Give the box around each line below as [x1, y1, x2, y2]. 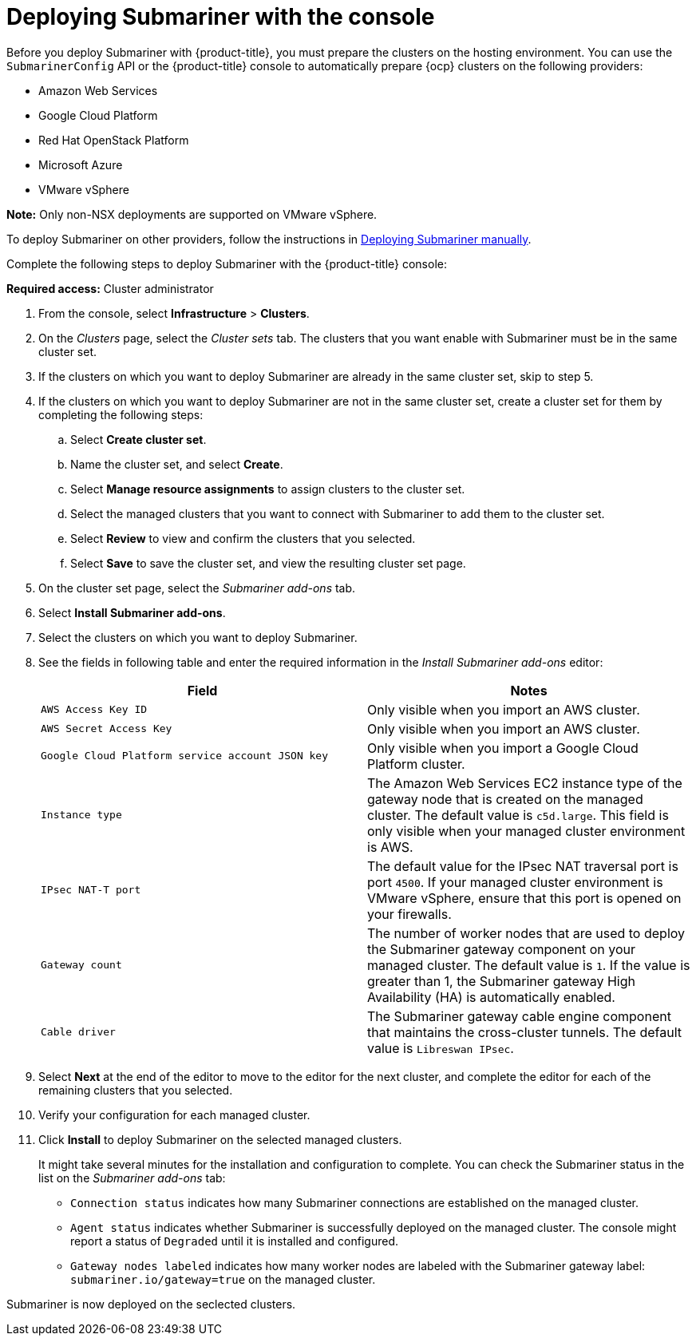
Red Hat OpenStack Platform [38, 133, 189, 147]
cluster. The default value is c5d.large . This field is [367, 806, 669, 823]
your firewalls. [367, 905, 452, 922]
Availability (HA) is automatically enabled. [367, 988, 615, 1005]
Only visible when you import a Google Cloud [367, 739, 639, 756]
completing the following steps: [38, 407, 204, 422]
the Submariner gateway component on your [367, 940, 636, 957]
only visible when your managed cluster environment [367, 822, 686, 839]
